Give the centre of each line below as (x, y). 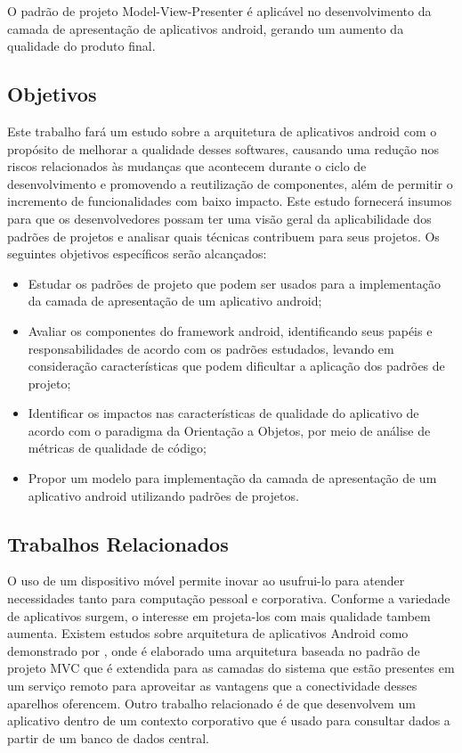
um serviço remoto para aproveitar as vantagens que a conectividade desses (212, 686)
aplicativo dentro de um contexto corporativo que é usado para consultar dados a (229, 720)
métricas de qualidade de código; (117, 448)
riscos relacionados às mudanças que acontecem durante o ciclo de (187, 166)
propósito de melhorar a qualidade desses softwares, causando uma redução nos (223, 148)
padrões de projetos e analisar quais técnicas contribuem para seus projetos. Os (223, 236)
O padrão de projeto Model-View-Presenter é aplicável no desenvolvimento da (219, 11)
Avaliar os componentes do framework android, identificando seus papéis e (230, 330)
